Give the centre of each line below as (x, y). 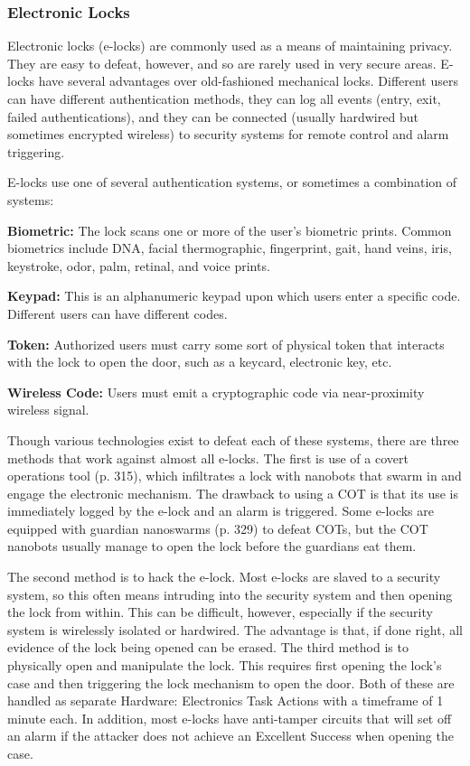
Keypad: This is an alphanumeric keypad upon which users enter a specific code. (234, 296)
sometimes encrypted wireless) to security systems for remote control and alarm (228, 134)
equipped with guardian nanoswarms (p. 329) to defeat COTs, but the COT (218, 528)
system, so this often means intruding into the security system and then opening (230, 594)
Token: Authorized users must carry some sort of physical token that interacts (226, 344)
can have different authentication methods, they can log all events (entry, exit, (224, 98)
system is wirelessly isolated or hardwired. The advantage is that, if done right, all (235, 629)
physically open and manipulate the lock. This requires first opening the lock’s (225, 665)
